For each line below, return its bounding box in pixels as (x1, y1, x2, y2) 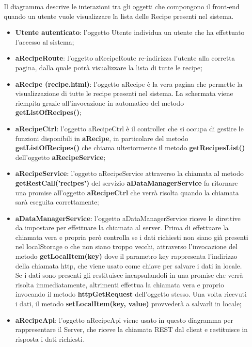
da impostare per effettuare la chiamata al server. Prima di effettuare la (15, 222, 229, 233)
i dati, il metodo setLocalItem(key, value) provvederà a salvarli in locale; (15, 299, 242, 309)
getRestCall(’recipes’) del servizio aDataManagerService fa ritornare (15, 177, 238, 188)
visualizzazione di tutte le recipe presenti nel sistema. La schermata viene (15, 88, 233, 98)
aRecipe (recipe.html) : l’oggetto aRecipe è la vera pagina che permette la (15, 79, 243, 89)
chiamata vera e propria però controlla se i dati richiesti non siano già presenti (15, 232, 248, 242)
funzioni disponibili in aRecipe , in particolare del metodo (15, 133, 189, 143)
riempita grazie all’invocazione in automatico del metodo (15, 97, 184, 108)
